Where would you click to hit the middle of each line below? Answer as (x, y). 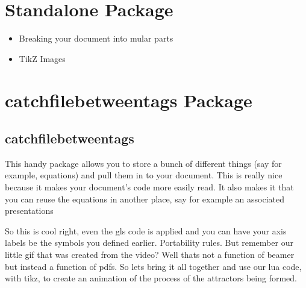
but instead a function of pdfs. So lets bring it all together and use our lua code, (153, 266)
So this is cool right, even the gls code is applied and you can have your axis (146, 230)
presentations (29, 211)
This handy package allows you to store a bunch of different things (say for (143, 163)
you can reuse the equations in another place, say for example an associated (145, 199)
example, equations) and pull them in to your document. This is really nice (144, 175)
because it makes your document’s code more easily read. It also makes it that (149, 187)
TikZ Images (42, 58)
